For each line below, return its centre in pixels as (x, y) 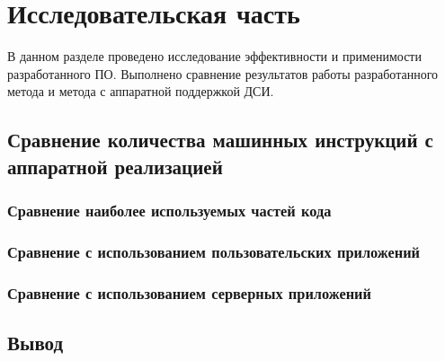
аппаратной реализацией (115, 166)
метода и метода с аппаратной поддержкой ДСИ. (141, 91)
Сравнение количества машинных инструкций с (220, 140)
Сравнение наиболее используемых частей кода (169, 210)
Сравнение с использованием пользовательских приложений (214, 251)
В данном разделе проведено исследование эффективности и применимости (214, 56)
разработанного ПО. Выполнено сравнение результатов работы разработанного (223, 73)
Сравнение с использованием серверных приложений (189, 292)
